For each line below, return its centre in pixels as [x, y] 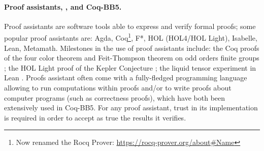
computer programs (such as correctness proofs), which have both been [115, 97]
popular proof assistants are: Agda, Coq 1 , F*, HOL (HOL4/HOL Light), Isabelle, [131, 37]
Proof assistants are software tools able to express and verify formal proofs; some [130, 26]
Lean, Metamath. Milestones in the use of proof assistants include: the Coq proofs [132, 48]
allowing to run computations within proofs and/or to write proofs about [118, 88]
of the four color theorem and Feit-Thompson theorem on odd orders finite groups [132, 58]
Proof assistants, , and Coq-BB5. [63, 6]
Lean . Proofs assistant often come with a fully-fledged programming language [126, 78]
